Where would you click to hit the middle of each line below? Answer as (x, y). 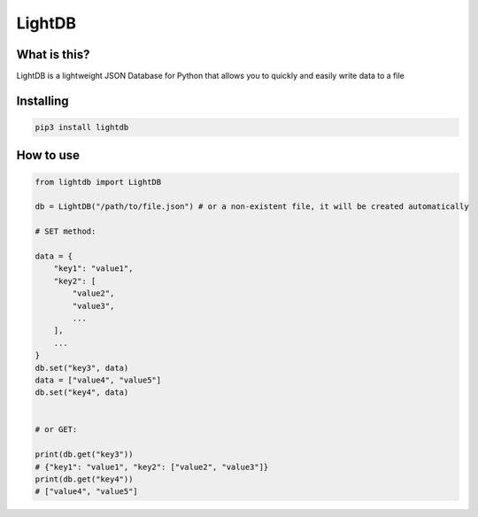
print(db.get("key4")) (84, 479)
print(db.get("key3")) (84, 455)
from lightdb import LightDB (98, 182)
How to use (48, 155)
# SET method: (66, 231)
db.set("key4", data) (82, 393)
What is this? (53, 54)
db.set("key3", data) (82, 368)
